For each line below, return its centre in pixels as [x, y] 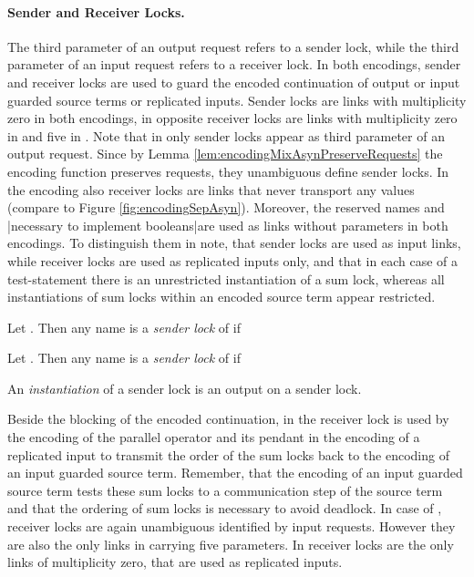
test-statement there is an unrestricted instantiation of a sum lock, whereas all [226, 278]
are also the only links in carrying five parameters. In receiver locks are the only [231, 544]
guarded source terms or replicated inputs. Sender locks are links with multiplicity [237, 100]
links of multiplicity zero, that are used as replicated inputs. [175, 562]
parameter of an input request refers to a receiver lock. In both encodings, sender [234, 64]
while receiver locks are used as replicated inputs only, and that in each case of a [233, 260]
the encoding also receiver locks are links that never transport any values [211, 189]
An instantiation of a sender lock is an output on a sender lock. [185, 388]
